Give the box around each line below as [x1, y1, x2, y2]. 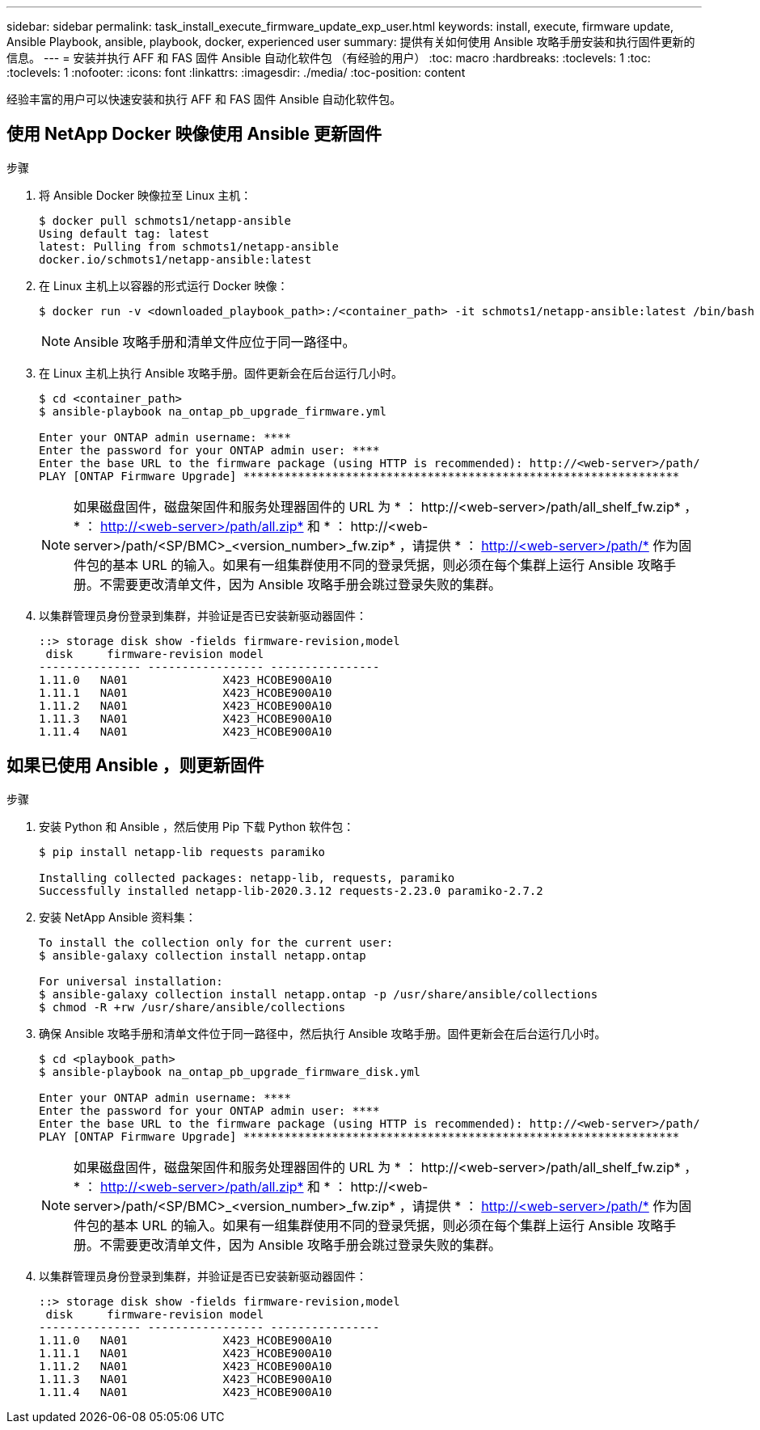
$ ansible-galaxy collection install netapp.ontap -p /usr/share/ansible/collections [39, 987, 598, 1001]
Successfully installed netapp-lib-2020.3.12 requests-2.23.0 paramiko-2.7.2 [39, 884, 543, 897]
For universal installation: [39, 974, 223, 988]
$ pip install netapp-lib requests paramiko [39, 845, 326, 858]
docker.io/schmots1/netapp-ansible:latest [39, 252, 312, 266]
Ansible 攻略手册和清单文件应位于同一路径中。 [74, 333, 356, 350]
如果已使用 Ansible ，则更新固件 [6, 755, 264, 776]
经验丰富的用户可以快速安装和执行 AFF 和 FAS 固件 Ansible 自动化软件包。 [6, 92, 402, 106]
